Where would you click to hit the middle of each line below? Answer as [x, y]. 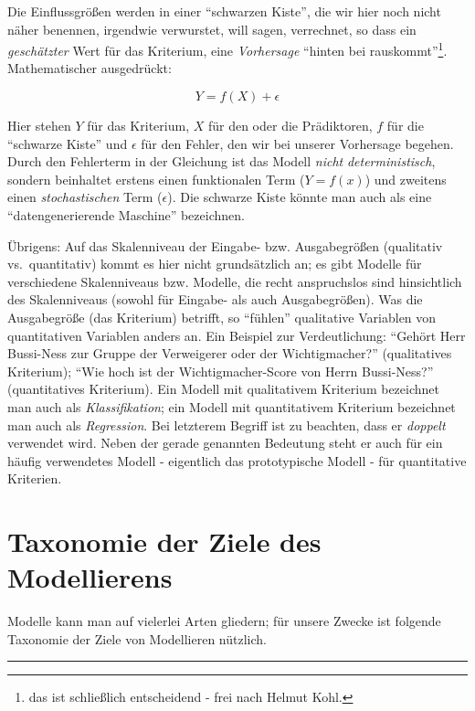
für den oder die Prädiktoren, [290, 126]
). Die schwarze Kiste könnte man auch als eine [300, 197]
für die [405, 126]
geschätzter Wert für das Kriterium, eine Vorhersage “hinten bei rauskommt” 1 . [227, 49]
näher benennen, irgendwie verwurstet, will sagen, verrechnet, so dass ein [212, 29]
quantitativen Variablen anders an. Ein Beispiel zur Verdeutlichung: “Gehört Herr [237, 335]
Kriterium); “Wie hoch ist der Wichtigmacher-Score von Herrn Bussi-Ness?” [221, 371]
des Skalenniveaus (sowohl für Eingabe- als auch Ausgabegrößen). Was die [215, 299]
